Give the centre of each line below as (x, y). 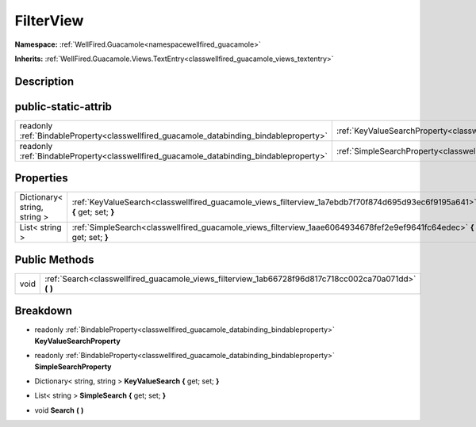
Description (44, 81)
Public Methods (54, 259)
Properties (41, 178)
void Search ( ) (59, 410)
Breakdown (44, 311)
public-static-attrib (63, 107)
